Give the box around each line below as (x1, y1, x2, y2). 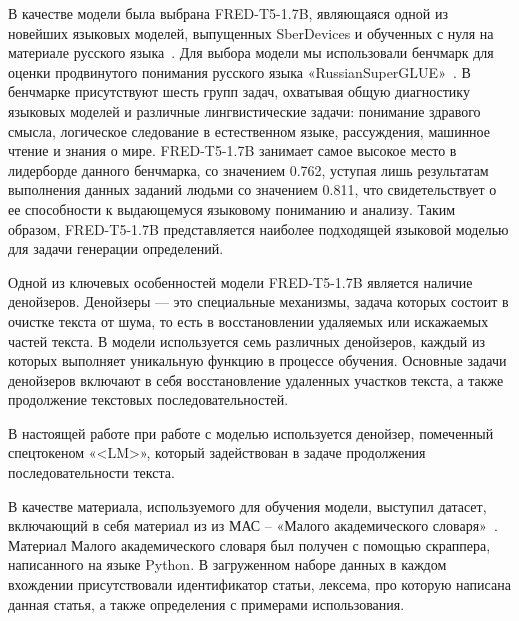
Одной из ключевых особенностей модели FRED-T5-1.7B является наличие (8, 271, 473, 292)
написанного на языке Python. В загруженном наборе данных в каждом (8, 554, 447, 575)
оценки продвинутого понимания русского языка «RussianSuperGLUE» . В (8, 61, 471, 82)
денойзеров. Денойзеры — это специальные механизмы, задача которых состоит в (8, 291, 509, 312)
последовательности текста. (8, 462, 175, 483)
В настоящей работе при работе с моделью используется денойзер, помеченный (8, 422, 494, 443)
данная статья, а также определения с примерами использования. (8, 593, 405, 614)
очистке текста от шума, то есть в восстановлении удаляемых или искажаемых (8, 310, 489, 331)
